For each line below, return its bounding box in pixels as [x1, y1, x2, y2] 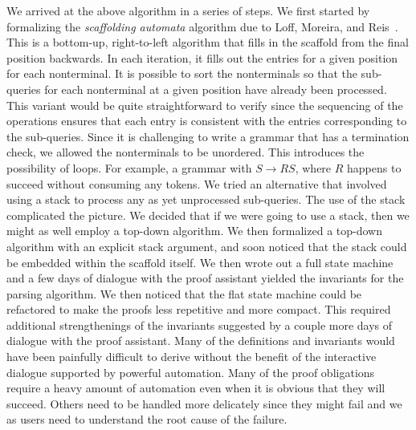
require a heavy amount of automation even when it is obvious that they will [6, 379, 385, 396]
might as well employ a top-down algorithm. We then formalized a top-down [6, 222, 382, 239]
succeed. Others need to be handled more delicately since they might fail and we [6, 395, 402, 412]
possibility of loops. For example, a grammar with [6, 159, 252, 176]
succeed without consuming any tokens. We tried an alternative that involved [6, 175, 387, 192]
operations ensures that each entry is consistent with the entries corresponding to [6, 112, 407, 129]
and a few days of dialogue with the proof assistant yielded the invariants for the [6, 270, 404, 286]
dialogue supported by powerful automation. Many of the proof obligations [6, 363, 375, 380]
